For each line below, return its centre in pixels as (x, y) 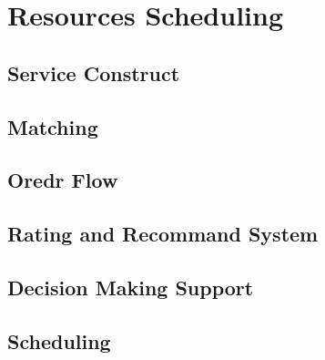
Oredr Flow (63, 180)
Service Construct (94, 72)
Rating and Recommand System (163, 234)
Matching (53, 126)
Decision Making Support (131, 287)
